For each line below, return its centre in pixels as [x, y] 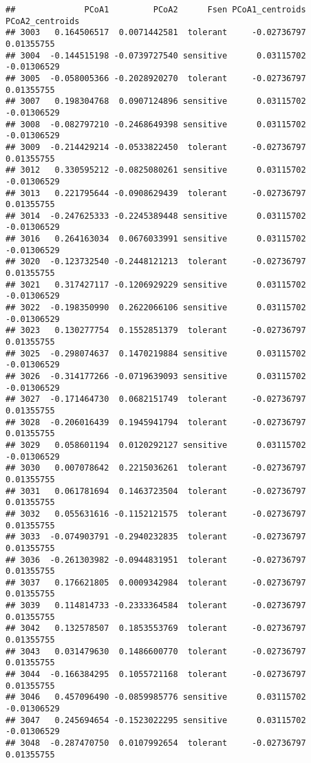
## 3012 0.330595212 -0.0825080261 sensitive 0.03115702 [156, 170]
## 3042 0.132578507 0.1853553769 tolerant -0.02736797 [156, 628]
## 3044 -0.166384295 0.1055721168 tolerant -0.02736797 [156, 675]
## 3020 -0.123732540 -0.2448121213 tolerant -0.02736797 [156, 262]
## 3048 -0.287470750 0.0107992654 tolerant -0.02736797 [156, 743]
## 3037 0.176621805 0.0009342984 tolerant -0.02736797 [156, 582]
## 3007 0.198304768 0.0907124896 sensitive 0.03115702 [156, 101]
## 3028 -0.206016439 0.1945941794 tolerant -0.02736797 [156, 422]
